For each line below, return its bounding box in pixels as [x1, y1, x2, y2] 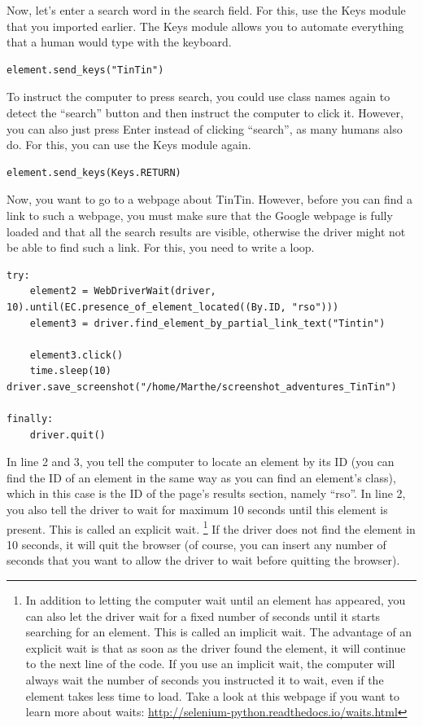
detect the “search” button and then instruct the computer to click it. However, [7, 103, 403, 121]
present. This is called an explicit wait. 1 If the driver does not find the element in [7, 517, 416, 537]
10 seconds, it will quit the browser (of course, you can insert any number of [7, 535, 386, 552]
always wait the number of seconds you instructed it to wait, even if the [25, 671, 384, 689]
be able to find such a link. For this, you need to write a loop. [7, 239, 315, 256]
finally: [7, 413, 54, 425]
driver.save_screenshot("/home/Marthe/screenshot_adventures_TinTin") [7, 381, 397, 393]
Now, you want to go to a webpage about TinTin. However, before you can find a [7, 191, 412, 208]
